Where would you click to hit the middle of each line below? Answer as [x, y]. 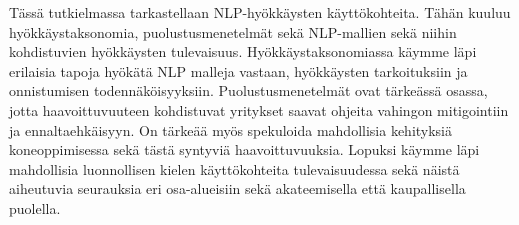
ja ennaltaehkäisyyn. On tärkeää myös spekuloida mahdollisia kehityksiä [231, 129]
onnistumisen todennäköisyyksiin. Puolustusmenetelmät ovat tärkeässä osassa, [248, 90]
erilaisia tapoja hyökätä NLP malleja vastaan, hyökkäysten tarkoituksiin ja [238, 70]
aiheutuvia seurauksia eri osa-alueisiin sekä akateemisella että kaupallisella [237, 188]
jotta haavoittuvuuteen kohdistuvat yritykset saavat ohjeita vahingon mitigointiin [259, 109]
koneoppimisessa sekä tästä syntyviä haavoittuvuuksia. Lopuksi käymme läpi [244, 149]
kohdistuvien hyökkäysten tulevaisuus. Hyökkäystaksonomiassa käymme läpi [243, 51]
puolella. [35, 207]
